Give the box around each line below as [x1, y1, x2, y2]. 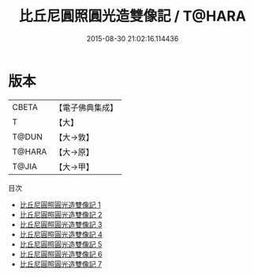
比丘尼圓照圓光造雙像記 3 [19, 219, 103, 229]
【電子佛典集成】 [54, 102, 118, 113]
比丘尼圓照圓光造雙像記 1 [19, 199, 101, 210]
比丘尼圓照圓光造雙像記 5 [19, 239, 103, 249]
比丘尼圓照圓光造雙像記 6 [19, 249, 103, 259]
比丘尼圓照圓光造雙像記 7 [19, 259, 103, 269]
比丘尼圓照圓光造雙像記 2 [19, 210, 103, 219]
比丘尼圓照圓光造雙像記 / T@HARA [18, 7, 247, 25]
